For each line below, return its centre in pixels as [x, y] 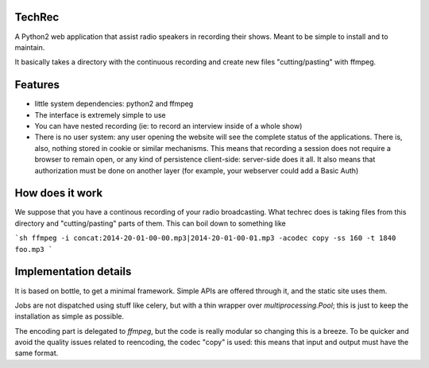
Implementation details [73, 271]
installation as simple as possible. [70, 316]
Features [37, 85]
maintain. [30, 47]
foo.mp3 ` [34, 249]
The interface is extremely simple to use [100, 114]
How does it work [59, 194]
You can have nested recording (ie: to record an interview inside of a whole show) [168, 126]
